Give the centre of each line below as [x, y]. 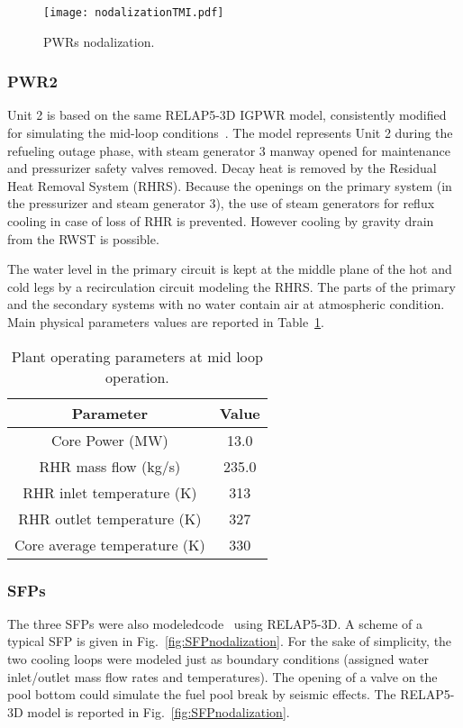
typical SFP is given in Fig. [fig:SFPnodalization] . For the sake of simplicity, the [230, 641]
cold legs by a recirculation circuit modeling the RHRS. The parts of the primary [231, 286]
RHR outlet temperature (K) [110, 518]
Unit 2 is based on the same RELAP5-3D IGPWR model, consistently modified [227, 115]
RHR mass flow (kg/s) [110, 466]
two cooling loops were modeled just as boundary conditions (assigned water [218, 659]
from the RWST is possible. [83, 238]
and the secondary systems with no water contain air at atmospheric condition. [226, 304]
